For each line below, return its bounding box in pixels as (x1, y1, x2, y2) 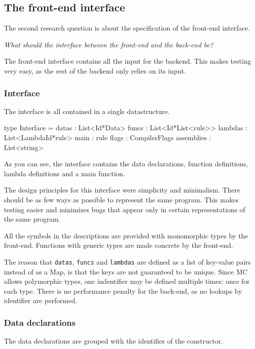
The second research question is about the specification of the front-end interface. (4, 23, 250, 33)
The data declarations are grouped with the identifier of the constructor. (4, 336, 223, 346)
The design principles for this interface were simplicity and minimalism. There (4, 185, 240, 195)
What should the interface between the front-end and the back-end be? (4, 39, 214, 49)
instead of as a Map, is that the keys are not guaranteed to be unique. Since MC (4, 266, 248, 276)
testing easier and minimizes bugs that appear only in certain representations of (4, 204, 246, 214)
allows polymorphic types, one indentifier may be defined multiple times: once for (4, 276, 250, 286)
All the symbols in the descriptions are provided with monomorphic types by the (4, 230, 248, 240)
